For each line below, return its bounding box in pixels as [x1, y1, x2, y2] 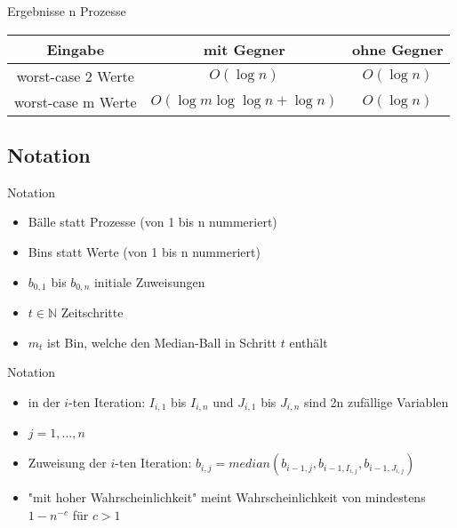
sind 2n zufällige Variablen [303, 392, 449, 411]
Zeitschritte [60, 303, 124, 322]
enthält [289, 332, 328, 351]
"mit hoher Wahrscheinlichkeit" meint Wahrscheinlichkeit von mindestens [28, 488, 426, 507]
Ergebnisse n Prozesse [7, 2, 126, 20]
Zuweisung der [28, 453, 107, 472]
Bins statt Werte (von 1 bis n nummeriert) [28, 242, 261, 260]
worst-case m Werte [14, 91, 137, 112]
